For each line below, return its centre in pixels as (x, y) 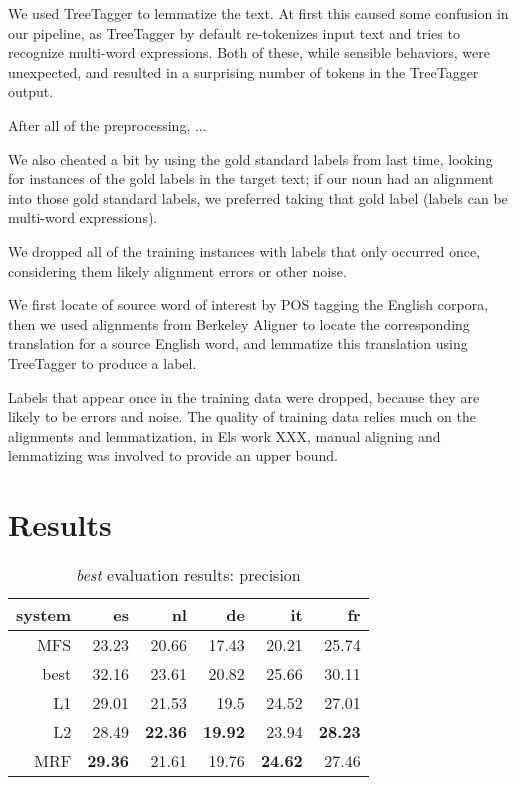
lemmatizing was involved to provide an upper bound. (173, 455)
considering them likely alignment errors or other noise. (177, 270)
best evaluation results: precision (188, 574)
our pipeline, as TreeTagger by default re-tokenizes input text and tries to (234, 32)
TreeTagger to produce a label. (102, 362)
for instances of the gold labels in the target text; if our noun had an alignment (251, 178)
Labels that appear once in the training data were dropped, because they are (244, 396)
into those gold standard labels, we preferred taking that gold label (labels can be (258, 197)
